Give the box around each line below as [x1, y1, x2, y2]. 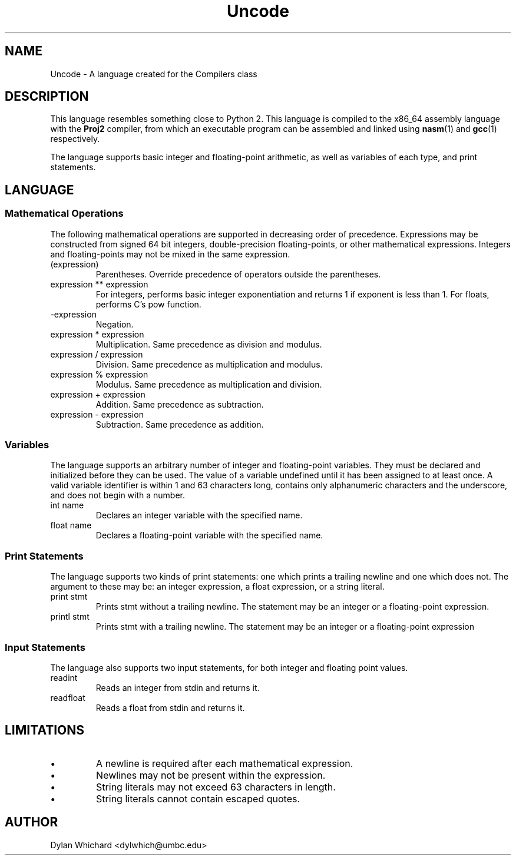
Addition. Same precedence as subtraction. [95, 399, 264, 409]
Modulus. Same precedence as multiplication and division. [95, 379, 322, 389]
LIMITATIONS [5, 723, 85, 738]
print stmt [50, 591, 88, 602]
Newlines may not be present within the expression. [96, 769, 326, 781]
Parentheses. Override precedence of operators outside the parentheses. [95, 269, 381, 279]
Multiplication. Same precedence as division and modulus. [95, 339, 322, 349]
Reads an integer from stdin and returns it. [95, 682, 260, 693]
